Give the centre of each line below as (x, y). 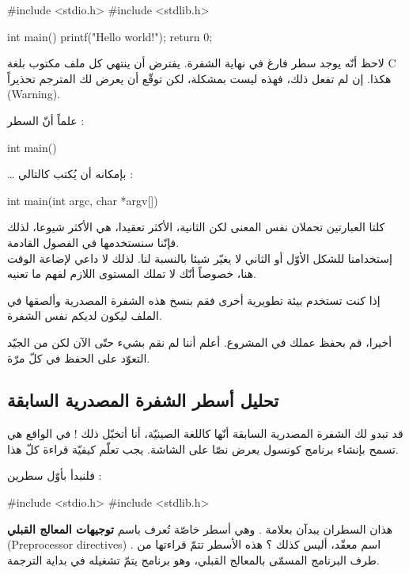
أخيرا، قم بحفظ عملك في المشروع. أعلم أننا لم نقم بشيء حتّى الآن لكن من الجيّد (200, 342)
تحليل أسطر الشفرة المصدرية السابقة (143, 400)
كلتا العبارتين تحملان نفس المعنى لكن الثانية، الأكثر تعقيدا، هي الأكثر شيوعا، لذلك (196, 227)
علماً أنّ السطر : (46, 120)
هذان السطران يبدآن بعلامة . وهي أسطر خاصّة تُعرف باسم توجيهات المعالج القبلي (200, 528)
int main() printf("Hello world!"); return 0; (110, 36)
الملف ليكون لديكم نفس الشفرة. (85, 316)
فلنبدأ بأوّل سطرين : (55, 475)
